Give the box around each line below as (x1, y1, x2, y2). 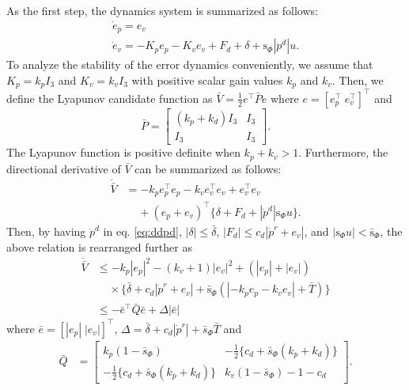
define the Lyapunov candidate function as (6, 89, 213, 106)
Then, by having (6, 222, 86, 239)
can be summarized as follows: (134, 160, 282, 176)
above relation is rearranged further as (6, 238, 192, 255)
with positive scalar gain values (131, 71, 283, 88)
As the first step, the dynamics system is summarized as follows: (6, 2, 318, 18)
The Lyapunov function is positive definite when (6, 144, 240, 161)
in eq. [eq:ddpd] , (103, 222, 182, 239)
